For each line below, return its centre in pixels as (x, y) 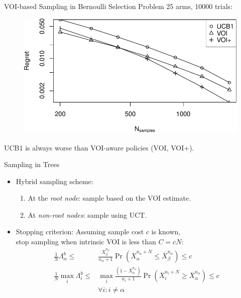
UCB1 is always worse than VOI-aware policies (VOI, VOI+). (99, 147)
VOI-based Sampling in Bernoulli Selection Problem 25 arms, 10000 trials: (118, 6)
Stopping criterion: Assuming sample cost (80, 232)
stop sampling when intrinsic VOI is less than (86, 242)
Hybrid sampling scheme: (54, 181)
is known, (166, 232)
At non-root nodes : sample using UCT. (87, 214)
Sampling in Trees (32, 164)
